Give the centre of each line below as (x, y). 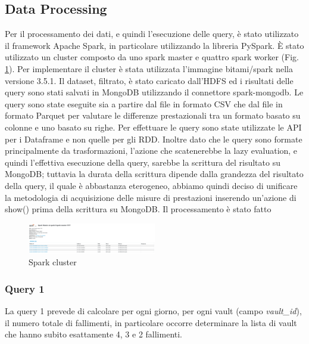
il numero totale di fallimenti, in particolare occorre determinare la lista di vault (151, 322)
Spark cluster (53, 262)
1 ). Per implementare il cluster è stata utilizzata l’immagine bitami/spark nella (149, 68)
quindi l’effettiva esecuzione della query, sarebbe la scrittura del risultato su (143, 162)
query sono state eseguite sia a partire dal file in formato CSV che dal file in (144, 103)
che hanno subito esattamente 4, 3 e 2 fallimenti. (94, 334)
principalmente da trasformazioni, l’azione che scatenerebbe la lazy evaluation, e (151, 151)
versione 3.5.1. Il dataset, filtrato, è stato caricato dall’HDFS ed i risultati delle (149, 80)
